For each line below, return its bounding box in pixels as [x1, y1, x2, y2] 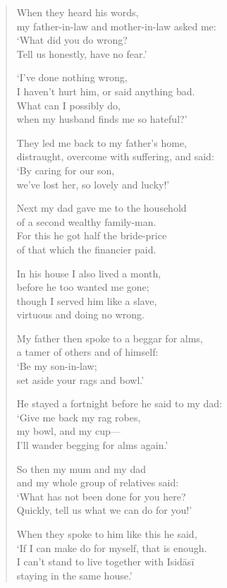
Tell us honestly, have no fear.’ [16, 46, 147, 61]
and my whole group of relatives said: [16, 475, 179, 490]
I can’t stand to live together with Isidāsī [16, 554, 195, 569]
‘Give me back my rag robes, [16, 409, 141, 424]
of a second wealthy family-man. [16, 214, 157, 229]
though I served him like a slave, [16, 293, 157, 308]
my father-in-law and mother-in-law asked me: [16, 18, 216, 33]
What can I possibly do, [16, 97, 121, 112]
